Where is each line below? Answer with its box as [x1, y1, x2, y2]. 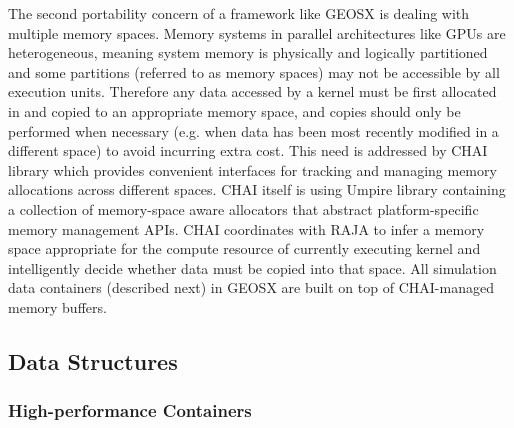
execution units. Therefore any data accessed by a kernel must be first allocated [8, 81, 497, 102]
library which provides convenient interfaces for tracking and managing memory [8, 159, 497, 180]
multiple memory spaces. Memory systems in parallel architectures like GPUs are [8, 22, 506, 43]
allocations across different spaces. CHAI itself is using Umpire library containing [8, 179, 506, 200]
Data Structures [8, 345, 178, 376]
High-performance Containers [8, 398, 252, 423]
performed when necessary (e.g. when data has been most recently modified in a [8, 120, 499, 141]
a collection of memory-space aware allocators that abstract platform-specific [8, 198, 479, 219]
